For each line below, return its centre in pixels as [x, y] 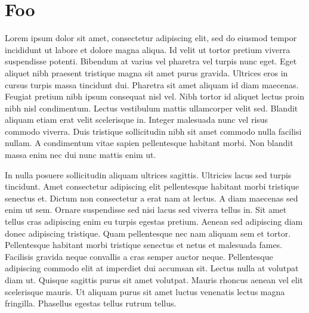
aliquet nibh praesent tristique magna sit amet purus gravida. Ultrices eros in [146, 72]
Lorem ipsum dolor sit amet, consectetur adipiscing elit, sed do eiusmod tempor [151, 38]
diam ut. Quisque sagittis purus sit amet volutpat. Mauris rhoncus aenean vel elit [154, 280]
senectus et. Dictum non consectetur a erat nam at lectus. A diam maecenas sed [152, 198]
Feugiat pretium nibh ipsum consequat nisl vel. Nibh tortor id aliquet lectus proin [154, 96]
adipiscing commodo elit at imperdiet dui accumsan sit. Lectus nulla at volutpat [152, 268]
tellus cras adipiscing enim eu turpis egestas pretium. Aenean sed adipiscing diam [154, 221]
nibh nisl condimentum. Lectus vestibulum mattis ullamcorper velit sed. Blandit [152, 108]
